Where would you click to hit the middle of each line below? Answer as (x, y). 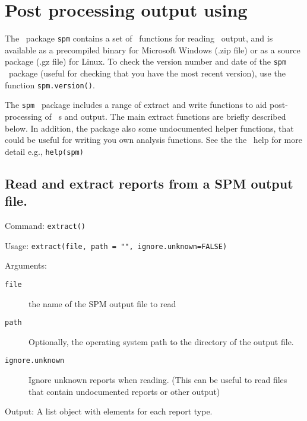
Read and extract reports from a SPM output (149, 183)
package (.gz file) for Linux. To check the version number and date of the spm (146, 61)
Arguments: (26, 265)
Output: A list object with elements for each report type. (109, 411)
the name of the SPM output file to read (102, 303)
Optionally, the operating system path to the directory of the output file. (161, 341)
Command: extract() (45, 225)
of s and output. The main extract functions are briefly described (165, 116)
